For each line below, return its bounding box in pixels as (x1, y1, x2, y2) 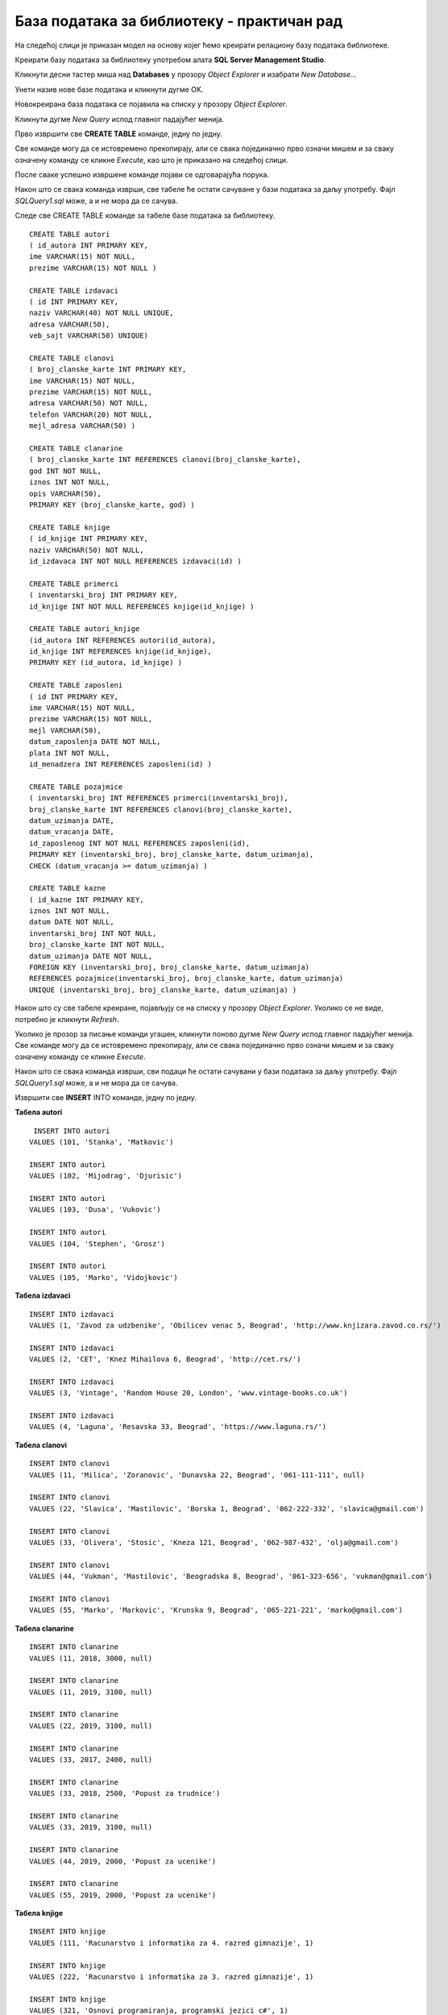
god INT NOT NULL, (29, 466, 102, 476)
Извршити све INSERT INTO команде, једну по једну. (15, 1092, 197, 1102)
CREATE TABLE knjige (29, 522, 110, 532)
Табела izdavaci (15, 1290, 71, 1301)
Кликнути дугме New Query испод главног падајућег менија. (15, 114, 225, 124)
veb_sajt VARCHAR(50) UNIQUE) (29, 331, 149, 340)
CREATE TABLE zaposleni (29, 681, 123, 690)
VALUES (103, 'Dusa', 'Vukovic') (29, 1205, 161, 1215)
